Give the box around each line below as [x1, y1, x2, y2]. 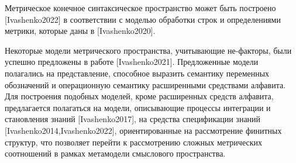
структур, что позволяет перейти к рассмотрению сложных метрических [5, 136, 262, 148]
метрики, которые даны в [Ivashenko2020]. [5, 25, 156, 37]
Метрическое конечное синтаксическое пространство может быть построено [5, 2, 276, 13]
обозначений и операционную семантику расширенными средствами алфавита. [5, 78, 286, 91]
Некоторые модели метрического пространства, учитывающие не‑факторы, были [5, 44, 292, 56]
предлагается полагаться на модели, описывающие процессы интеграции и [5, 101, 271, 113]
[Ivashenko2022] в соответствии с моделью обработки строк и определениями [5, 13, 281, 25]
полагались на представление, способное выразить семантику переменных [5, 67, 270, 79]
